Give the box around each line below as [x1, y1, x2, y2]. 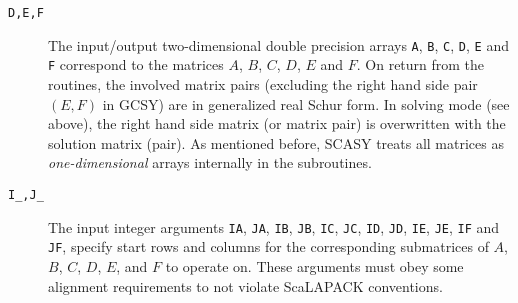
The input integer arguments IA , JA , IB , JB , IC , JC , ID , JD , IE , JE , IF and [48, 216, 500, 237]
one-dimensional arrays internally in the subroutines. [48, 152, 372, 173]
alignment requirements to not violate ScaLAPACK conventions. [48, 275, 443, 296]
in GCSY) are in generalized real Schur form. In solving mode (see [102, 93, 510, 114]
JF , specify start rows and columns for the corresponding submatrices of [48, 236, 489, 257]
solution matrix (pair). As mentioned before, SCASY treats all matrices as [48, 132, 504, 153]
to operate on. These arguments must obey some [165, 255, 464, 276]
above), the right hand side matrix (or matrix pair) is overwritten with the [48, 113, 506, 134]
